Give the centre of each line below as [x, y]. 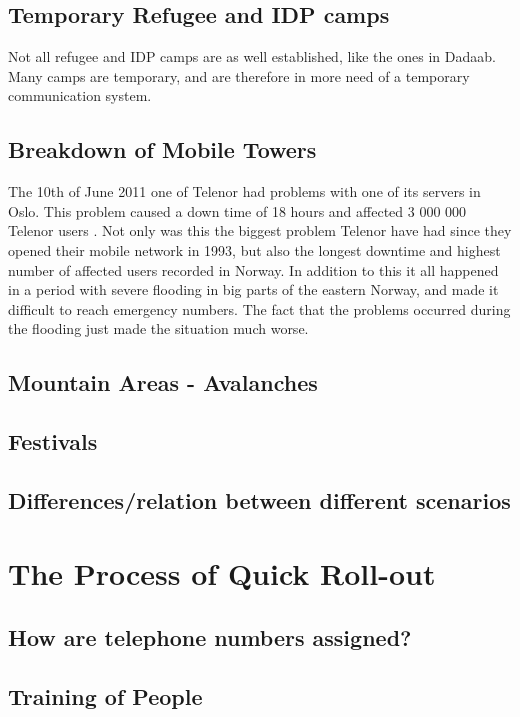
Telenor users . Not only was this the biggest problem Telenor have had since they [260, 230]
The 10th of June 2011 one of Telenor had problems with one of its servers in [244, 191]
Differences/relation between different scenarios [259, 499]
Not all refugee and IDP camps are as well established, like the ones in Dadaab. [252, 56]
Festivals [53, 441]
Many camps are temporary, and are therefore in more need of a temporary [239, 75]
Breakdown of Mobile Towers [162, 149]
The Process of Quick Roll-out [222, 573]
